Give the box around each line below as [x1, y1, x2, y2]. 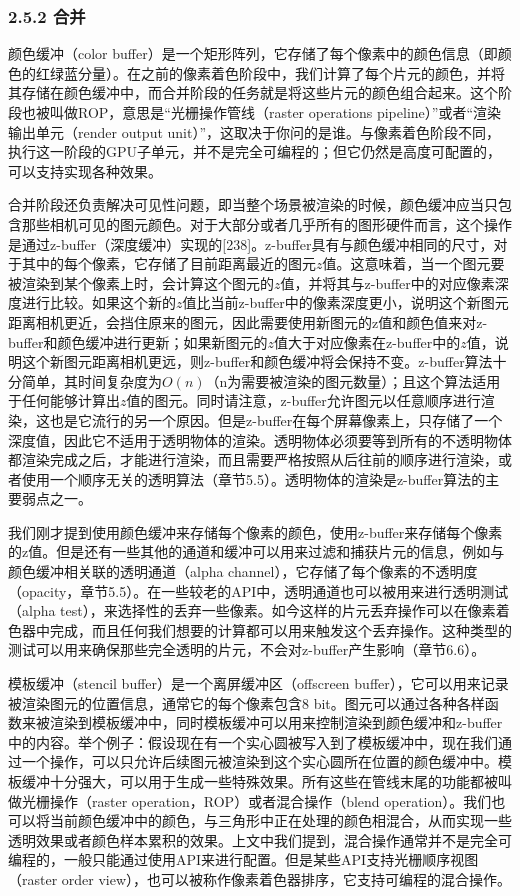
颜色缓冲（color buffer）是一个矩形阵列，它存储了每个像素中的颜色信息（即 [8, 43, 498, 64]
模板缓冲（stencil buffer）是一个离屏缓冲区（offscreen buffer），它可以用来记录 [8, 673, 509, 694]
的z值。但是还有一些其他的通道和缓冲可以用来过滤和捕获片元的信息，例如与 [8, 541, 505, 562]
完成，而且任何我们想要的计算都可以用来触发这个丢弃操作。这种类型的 [49, 619, 512, 640]
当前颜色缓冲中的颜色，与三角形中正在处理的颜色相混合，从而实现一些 [49, 810, 512, 831]
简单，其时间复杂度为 [21, 370, 162, 391]
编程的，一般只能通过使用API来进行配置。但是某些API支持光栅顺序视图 [8, 849, 479, 870]
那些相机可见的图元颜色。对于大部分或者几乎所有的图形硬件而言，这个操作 [21, 213, 512, 234]
